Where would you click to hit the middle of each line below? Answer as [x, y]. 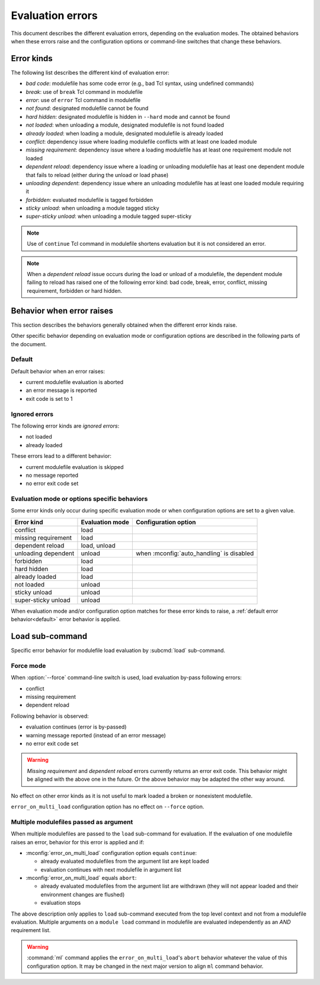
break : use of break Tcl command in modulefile [84, 91]
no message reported [52, 475]
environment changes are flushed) [83, 894]
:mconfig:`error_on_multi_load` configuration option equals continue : [111, 853]
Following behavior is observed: [50, 716]
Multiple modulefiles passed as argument [72, 822]
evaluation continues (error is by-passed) [76, 727]
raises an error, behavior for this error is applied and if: [78, 842]
